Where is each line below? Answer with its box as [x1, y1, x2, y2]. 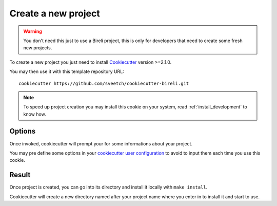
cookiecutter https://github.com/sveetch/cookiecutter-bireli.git [18, 80, 189, 86]
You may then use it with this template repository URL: [9, 68, 124, 74]
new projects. [23, 45, 52, 51]
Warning [23, 28, 42, 34]
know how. [23, 111, 46, 117]
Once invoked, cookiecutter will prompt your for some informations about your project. [9, 140, 192, 146]
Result [9, 171, 31, 179]
